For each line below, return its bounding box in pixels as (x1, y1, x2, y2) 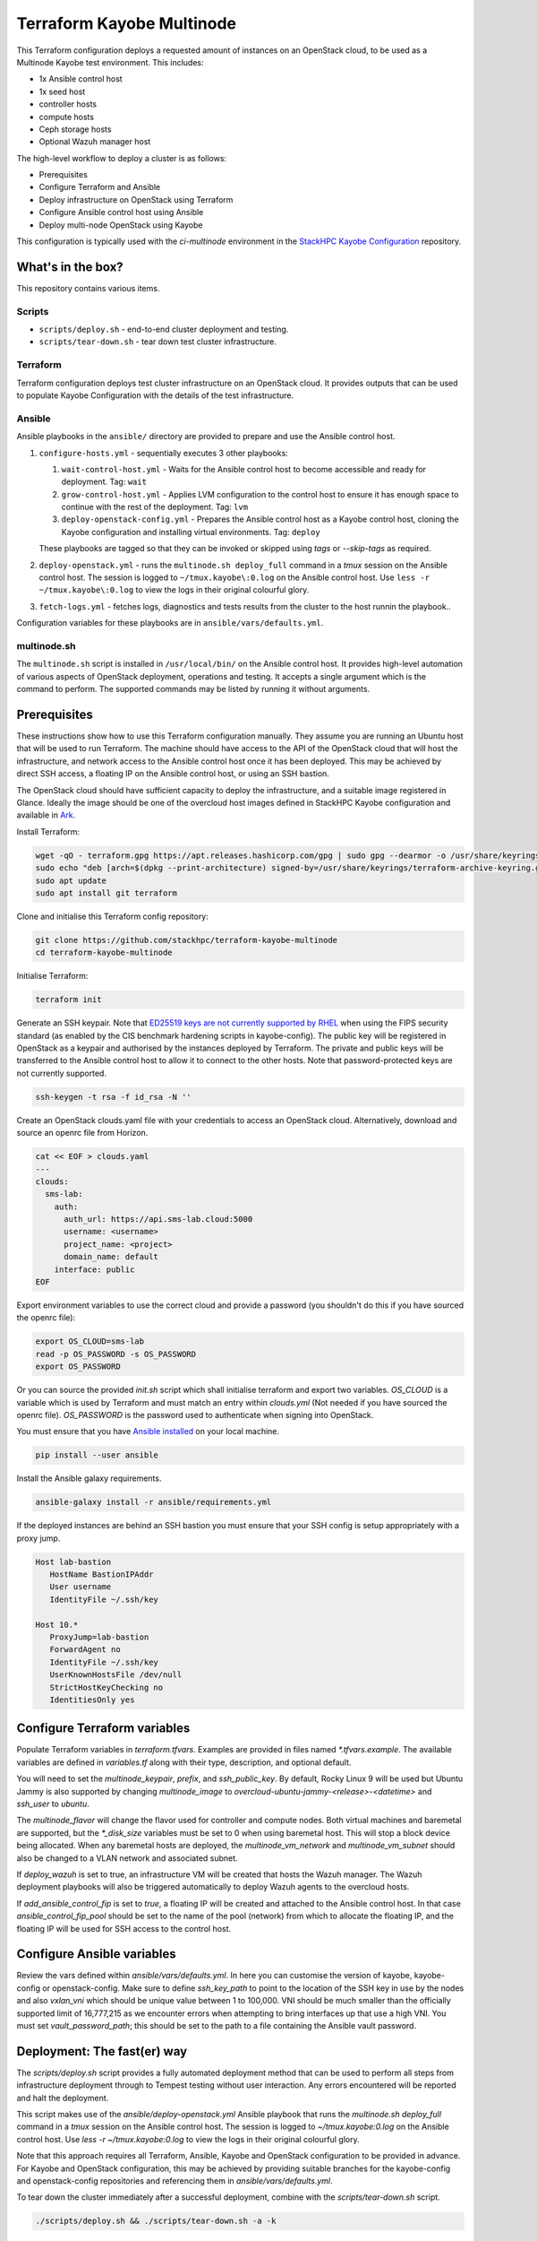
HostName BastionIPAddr (49, 1570, 154, 1579)
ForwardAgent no (49, 1645, 121, 1655)
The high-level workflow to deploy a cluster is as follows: (16, 152, 227, 163)
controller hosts (38, 99, 98, 109)
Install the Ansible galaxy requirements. (16, 1473, 162, 1484)
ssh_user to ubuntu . (16, 1798, 89, 1810)
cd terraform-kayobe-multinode (35, 947, 174, 958)
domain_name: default (64, 1251, 158, 1262)
